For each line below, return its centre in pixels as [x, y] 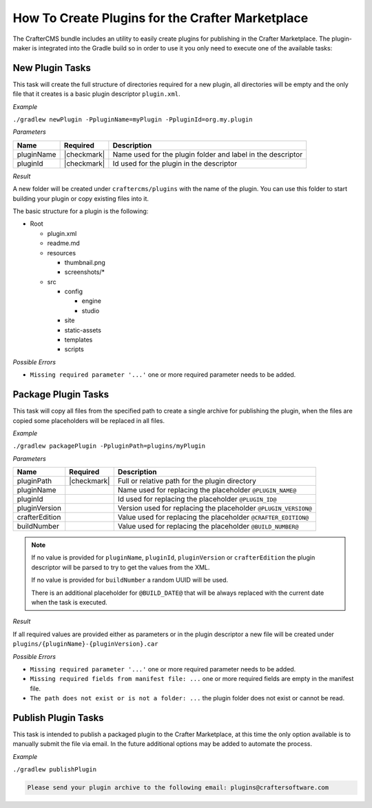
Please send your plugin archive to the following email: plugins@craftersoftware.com [178, 788]
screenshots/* [84, 272]
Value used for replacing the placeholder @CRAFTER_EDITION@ [213, 518]
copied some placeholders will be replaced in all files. [89, 420]
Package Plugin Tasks [61, 394]
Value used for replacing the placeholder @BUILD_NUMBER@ [208, 526]
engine [91, 301]
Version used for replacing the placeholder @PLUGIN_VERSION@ [215, 509]
